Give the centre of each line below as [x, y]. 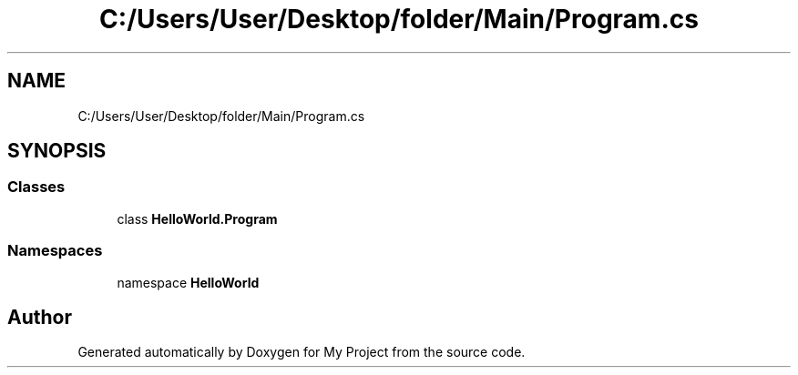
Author [40, 317]
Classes [36, 187]
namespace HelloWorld [188, 282]
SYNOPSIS [57, 151]
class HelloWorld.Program [197, 218]
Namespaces [55, 251]
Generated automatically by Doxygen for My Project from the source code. [302, 352]
